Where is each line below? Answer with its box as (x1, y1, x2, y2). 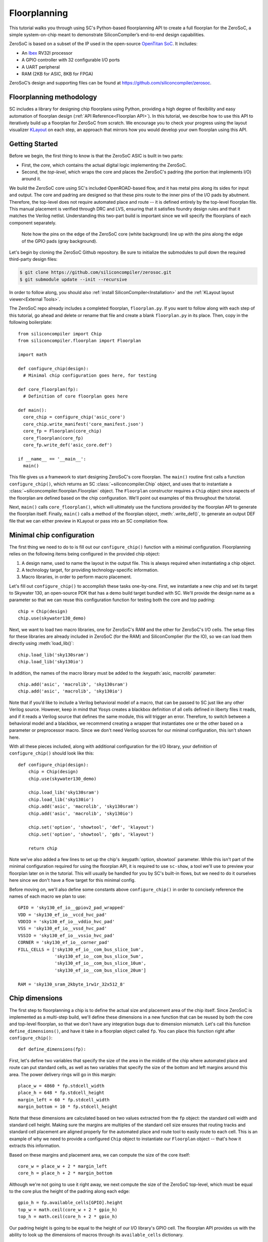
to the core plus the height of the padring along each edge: (9, 1188, 130, 1194)
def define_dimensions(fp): (18, 1046, 86, 1052)
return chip (28, 845, 58, 851)
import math (18, 352, 47, 357)
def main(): (18, 407, 47, 413)
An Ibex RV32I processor (21, 50, 73, 56)
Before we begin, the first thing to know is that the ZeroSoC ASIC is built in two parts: (9, 153, 184, 159)
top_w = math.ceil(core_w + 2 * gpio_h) (18, 1207, 118, 1212)
